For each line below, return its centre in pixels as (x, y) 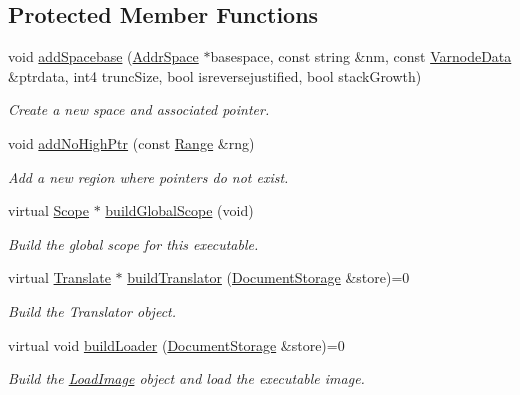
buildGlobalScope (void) (179, 210)
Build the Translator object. (92, 310)
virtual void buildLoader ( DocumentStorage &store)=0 (176, 344)
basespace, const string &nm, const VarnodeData (361, 56)
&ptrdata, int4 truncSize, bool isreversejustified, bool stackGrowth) (215, 75)
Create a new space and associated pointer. (139, 109)
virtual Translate (59, 277)
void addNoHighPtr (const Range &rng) (131, 142)
